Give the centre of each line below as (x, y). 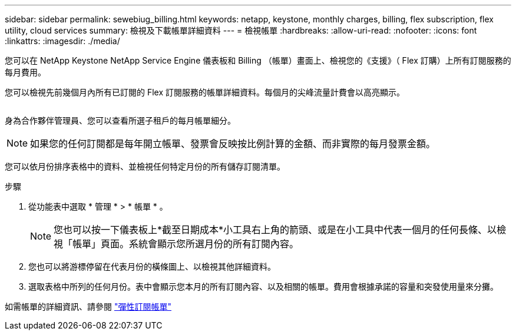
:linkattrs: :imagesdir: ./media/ (62, 41)
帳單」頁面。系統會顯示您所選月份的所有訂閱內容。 (186, 244)
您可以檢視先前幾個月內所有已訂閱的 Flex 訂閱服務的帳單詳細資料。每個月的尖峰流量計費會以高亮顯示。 (205, 92)
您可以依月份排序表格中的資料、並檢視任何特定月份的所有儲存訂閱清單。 (145, 166)
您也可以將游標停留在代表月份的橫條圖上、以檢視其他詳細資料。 (152, 266)
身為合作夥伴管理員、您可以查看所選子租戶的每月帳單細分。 (120, 120)
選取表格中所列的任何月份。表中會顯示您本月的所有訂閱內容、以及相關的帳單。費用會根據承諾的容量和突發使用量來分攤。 (263, 286)
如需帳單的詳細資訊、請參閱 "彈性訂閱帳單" (88, 306)
